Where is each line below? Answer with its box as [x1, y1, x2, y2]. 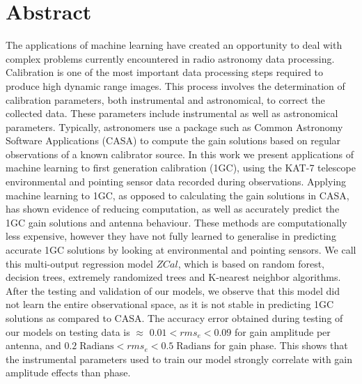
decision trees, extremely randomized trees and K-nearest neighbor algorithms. [6, 270, 341, 284]
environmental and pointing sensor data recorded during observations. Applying [6, 174, 347, 189]
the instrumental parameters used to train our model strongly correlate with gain [6, 351, 353, 366]
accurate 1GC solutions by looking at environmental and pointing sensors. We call [6, 243, 356, 257]
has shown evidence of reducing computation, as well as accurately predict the [6, 201, 340, 216]
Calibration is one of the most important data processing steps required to [6, 65, 324, 79]
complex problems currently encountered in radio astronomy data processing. [6, 51, 335, 66]
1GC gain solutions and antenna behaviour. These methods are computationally [6, 215, 347, 229]
